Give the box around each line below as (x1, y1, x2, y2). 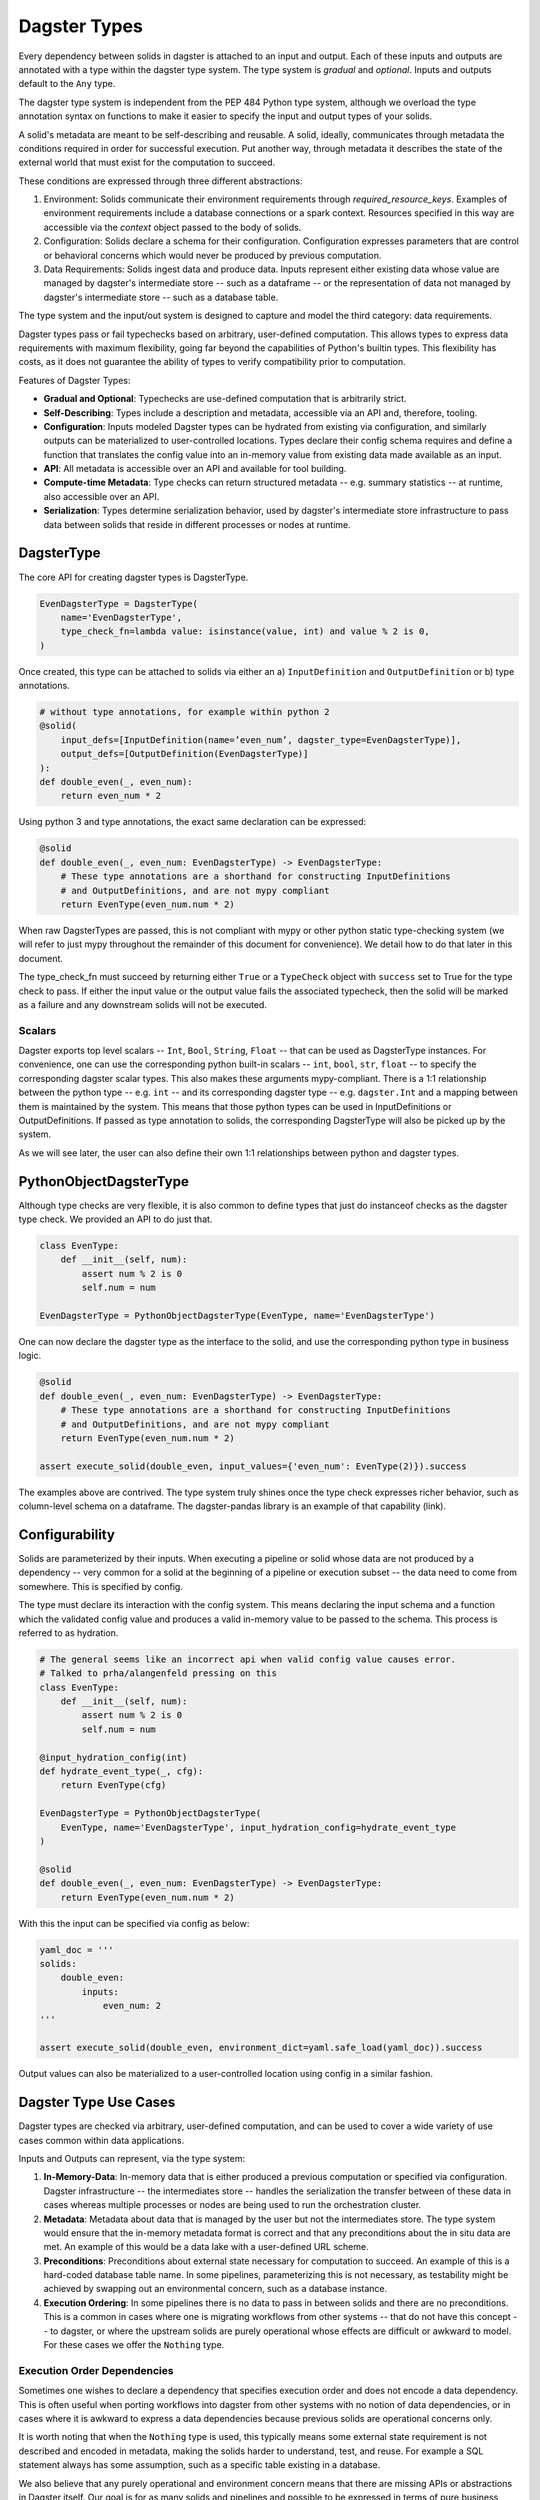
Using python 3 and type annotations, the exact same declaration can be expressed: (18, 816, 367, 828)
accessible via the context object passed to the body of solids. (43, 221, 302, 233)
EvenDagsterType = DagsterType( (39, 598, 199, 609)
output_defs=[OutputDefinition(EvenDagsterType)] (60, 748, 309, 760)
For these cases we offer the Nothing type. (43, 2339, 225, 2351)
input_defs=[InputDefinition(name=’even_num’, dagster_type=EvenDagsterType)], (60, 734, 462, 745)
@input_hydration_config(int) (39, 1751, 188, 1763)
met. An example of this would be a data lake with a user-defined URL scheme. (43, 2241, 369, 2253)
